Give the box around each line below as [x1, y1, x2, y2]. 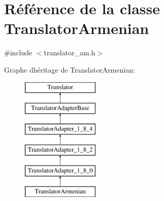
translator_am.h [44, 47, 95, 58]
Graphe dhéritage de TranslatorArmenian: [4, 64, 135, 75]
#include [4, 47, 32, 58]
